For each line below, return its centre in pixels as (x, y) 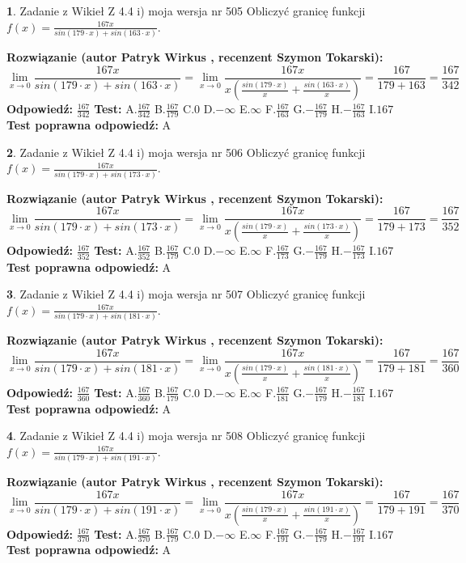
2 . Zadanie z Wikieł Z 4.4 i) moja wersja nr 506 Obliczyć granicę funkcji (186, 152)
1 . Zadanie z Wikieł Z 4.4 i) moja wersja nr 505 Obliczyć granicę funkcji (186, 11)
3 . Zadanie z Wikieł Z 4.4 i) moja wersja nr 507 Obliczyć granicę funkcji (186, 294)
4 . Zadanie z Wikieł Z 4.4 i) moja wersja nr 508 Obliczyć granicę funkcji (186, 436)
